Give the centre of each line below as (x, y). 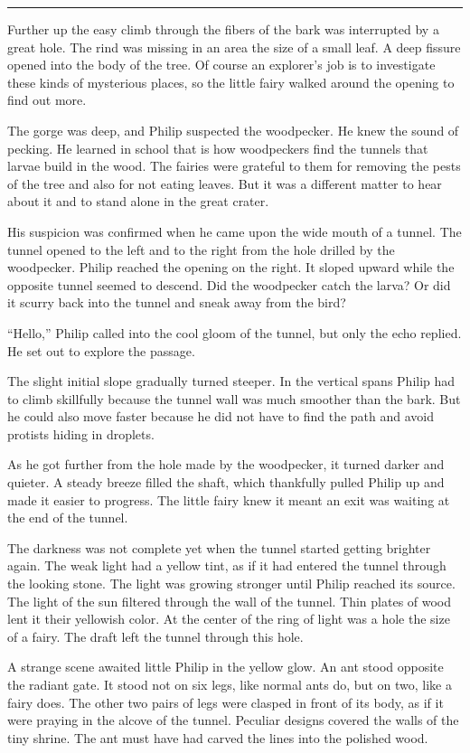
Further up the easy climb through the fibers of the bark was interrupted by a (223, 29)
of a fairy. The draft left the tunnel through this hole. (155, 636)
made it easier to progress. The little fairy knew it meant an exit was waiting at (229, 499)
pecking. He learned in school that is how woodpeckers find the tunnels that (218, 148)
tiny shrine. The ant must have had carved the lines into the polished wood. (218, 737)
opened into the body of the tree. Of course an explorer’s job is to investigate (221, 65)
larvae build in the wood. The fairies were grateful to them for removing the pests (234, 166)
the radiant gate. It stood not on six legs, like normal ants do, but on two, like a (230, 684)
